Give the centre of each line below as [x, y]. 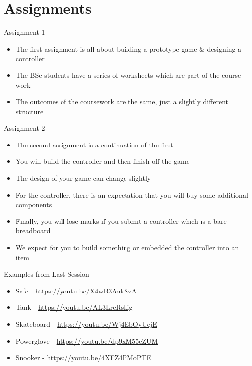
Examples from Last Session [47, 274]
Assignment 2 [25, 128]
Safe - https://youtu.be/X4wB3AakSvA [76, 290]
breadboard [33, 231]
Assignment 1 [25, 32]
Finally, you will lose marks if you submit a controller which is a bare [121, 221]
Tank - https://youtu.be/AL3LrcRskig [74, 307]
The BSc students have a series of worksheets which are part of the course [128, 75]
